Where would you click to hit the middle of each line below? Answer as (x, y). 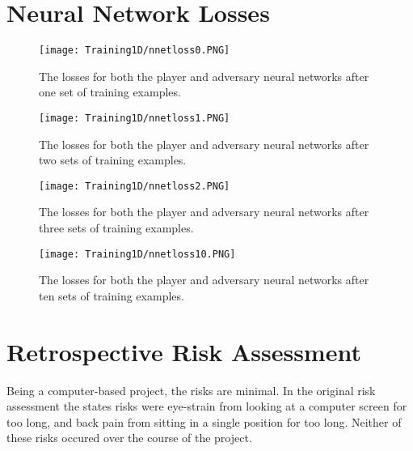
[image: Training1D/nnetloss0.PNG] (135, 51)
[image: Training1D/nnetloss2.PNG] (135, 186)
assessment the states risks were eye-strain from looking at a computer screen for (207, 406)
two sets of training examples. (113, 160)
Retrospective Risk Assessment (184, 351)
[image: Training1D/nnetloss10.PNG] (137, 254)
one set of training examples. (110, 92)
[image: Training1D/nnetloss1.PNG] (135, 118)
